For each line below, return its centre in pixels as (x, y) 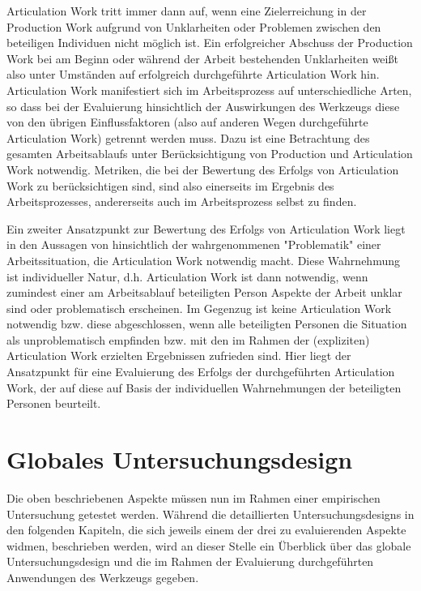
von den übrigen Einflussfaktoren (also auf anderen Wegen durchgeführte (187, 122)
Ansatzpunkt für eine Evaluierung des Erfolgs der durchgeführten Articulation (201, 372)
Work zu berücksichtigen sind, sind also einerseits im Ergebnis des (170, 185)
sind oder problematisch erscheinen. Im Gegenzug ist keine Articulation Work (199, 308)
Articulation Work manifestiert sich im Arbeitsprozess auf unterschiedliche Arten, (209, 90)
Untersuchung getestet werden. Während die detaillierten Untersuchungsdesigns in (210, 514)
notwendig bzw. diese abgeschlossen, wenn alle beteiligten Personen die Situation (207, 324)
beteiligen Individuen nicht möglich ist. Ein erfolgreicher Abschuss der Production (210, 43)
